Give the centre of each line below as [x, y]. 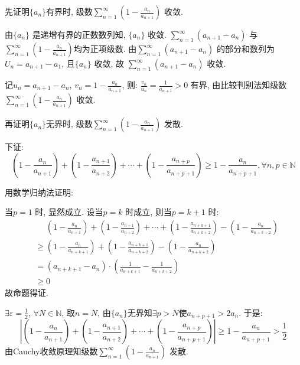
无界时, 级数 [69, 124]
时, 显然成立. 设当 [69, 212]
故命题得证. [27, 293]
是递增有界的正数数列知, [79, 34]
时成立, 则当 [149, 212]
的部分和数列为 [245, 48]
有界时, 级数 [69, 11]
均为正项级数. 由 [105, 48]
